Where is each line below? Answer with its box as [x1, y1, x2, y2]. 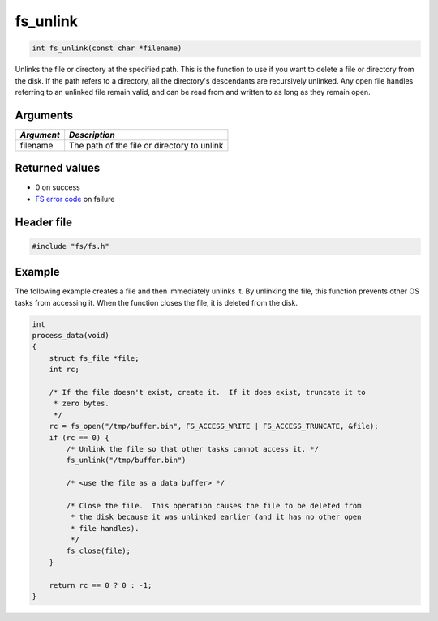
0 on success [35, 182, 80, 192]
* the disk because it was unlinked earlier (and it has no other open [70, 512, 362, 522]
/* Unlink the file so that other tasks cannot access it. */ [66, 444, 320, 453]
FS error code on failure [35, 194, 115, 203]
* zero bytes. [53, 399, 109, 409]
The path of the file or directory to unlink [69, 139, 224, 151]
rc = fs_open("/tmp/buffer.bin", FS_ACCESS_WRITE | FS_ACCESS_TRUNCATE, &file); [49, 422, 379, 431]
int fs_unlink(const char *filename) [32, 44, 182, 53]
